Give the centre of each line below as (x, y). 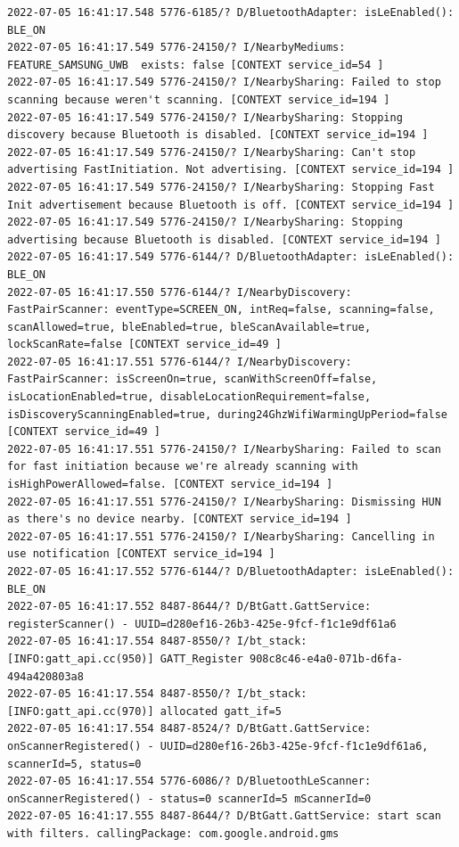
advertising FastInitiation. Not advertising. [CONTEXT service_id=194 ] (231, 170)
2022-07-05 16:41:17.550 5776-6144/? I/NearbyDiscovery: (180, 292)
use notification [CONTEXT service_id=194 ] (141, 554)
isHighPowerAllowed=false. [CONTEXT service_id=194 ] (170, 485)
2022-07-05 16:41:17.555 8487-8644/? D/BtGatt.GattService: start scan (224, 816)
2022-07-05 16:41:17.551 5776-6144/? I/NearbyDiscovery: (180, 362)
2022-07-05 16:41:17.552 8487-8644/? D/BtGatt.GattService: (189, 607)
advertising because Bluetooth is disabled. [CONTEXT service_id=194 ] (224, 239)
